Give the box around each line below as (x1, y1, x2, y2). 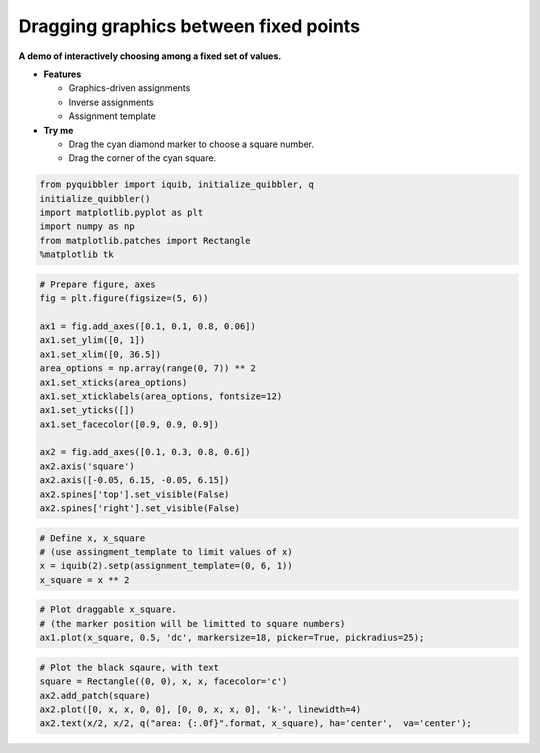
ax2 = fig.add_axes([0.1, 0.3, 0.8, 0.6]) (39, 446, 251, 458)
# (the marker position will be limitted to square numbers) (39, 618, 346, 629)
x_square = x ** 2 (39, 574, 130, 585)
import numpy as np (39, 221, 135, 232)
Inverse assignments (68, 96, 154, 108)
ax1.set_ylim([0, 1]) (39, 335, 146, 346)
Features (43, 68, 82, 80)
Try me (43, 124, 74, 136)
